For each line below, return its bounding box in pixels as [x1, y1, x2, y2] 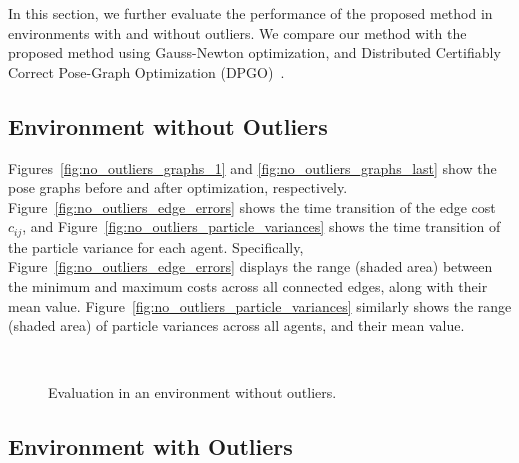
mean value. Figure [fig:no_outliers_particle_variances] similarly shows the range [8, 295, 512, 316]
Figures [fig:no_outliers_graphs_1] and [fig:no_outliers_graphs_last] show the [8, 157, 497, 178]
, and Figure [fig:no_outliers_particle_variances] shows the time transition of [22, 216, 501, 237]
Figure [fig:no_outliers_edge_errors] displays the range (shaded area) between [8, 256, 493, 277]
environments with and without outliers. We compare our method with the [8, 22, 467, 43]
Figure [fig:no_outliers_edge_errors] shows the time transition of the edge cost [8, 196, 496, 217]
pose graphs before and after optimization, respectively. [8, 177, 348, 198]
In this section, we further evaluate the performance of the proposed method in [8, 3, 493, 23]
